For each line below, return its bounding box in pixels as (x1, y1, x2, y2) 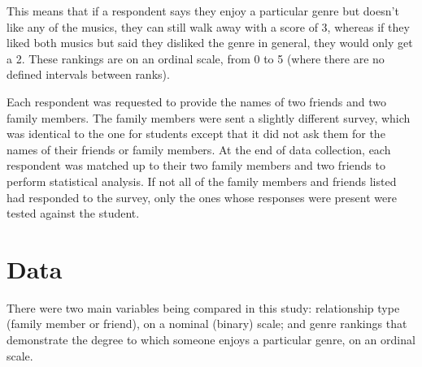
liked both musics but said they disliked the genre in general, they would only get (7, 34, 413, 51)
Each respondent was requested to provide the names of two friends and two (7, 93, 386, 110)
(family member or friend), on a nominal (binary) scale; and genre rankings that (7, 315, 407, 332)
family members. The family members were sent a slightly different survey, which (7, 109, 411, 126)
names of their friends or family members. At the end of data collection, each (7, 140, 391, 158)
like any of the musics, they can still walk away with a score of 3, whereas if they (7, 18, 410, 35)
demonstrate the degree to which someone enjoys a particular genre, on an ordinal (7, 331, 415, 348)
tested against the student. (7, 205, 140, 222)
